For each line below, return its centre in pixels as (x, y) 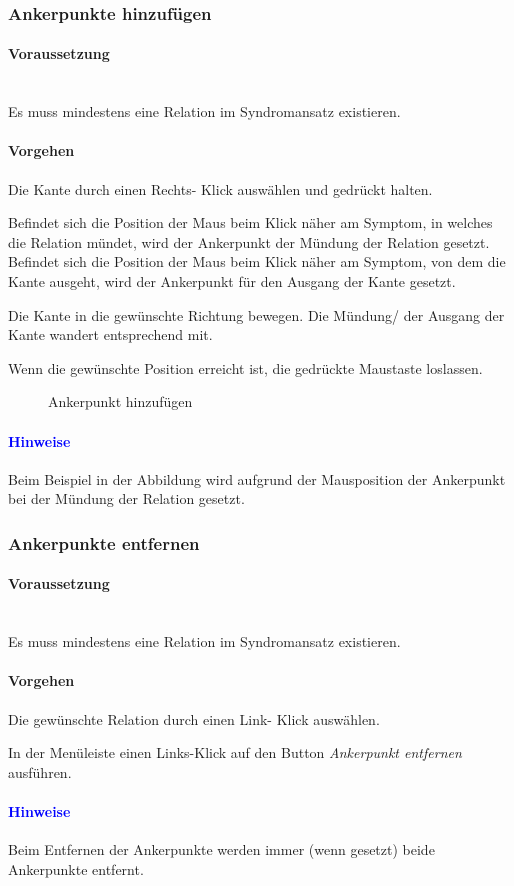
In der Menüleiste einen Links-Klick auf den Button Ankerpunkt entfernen (235, 752)
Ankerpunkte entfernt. (76, 868)
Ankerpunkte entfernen (104, 542)
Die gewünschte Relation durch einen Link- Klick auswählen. (194, 718)
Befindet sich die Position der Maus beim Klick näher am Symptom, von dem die (257, 261)
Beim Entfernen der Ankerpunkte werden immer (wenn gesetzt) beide (221, 849)
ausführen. (40, 771)
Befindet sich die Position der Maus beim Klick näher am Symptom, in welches (250, 222)
